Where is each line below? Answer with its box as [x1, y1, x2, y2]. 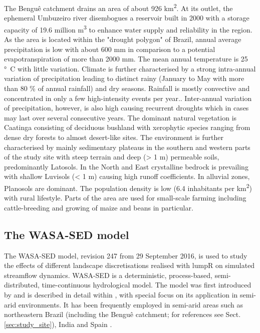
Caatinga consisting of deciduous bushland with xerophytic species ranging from [4, 122, 250, 132]
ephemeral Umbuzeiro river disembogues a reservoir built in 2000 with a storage [4, 12, 249, 23]
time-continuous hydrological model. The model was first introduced [42, 279, 251, 290]
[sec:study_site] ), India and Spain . [4, 318, 112, 329]
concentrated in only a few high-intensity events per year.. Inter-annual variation [4, 92, 252, 103]
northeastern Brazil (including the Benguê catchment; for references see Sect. [4, 309, 241, 319]
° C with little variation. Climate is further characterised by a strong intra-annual [4, 63, 256, 73]
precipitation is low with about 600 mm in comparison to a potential [4, 43, 215, 54]
